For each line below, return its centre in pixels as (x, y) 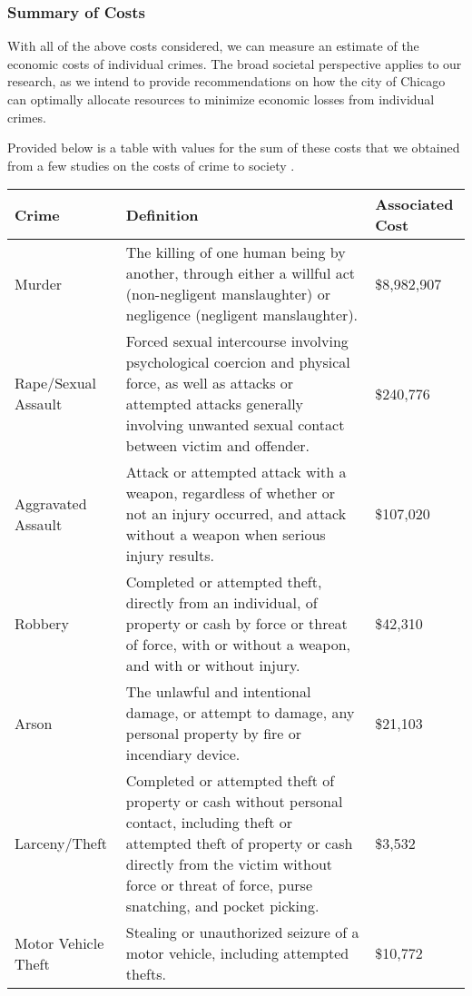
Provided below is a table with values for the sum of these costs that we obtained (234, 148)
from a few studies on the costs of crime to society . (151, 165)
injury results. (170, 556)
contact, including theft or (209, 823)
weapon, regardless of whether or (230, 493)
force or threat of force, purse (219, 885)
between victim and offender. (218, 446)
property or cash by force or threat (236, 624)
